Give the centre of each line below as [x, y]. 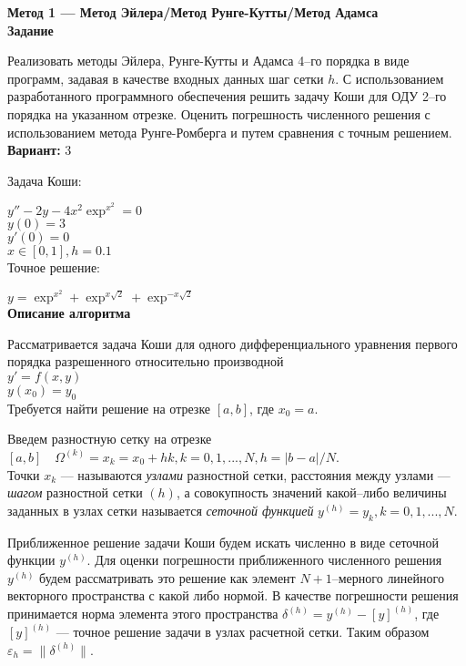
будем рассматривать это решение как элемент [167, 577]
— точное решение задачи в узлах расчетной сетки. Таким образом [243, 632]
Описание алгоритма [69, 313]
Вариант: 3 [40, 150]
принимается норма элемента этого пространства [143, 614]
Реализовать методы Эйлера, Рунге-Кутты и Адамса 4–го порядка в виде [208, 61]
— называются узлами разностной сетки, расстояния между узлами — [255, 474]
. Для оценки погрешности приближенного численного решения [264, 560]
